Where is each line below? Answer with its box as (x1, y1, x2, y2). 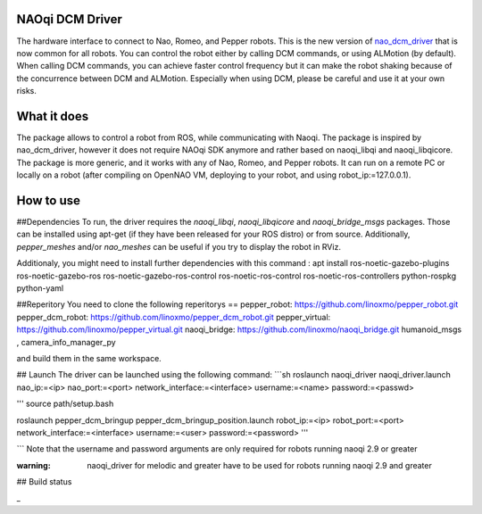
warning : (16, 460, 51, 470)
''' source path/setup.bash (16, 398, 114, 410)
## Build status (16, 477, 72, 487)
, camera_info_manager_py (16, 336, 116, 347)
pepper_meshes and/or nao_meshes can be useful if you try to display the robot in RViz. (16, 241, 341, 252)
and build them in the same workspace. (16, 352, 162, 363)
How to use (16, 193, 80, 208)
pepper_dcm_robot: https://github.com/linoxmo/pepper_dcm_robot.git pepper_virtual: (16, 311, 331, 322)
